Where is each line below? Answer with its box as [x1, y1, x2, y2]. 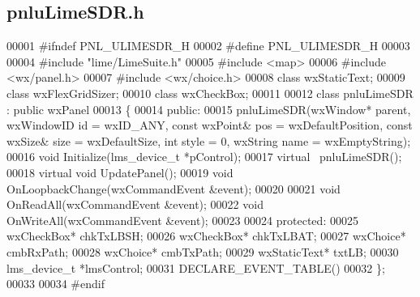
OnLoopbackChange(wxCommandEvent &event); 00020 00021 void [6, 180, 341, 197]
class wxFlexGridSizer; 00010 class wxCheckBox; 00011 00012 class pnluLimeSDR [6, 84, 414, 101]
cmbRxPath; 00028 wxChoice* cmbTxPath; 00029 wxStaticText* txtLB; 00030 [6, 243, 399, 260]
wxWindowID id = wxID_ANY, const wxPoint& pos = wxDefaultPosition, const [6, 117, 413, 134]
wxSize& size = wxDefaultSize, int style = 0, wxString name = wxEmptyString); [6, 132, 411, 149]
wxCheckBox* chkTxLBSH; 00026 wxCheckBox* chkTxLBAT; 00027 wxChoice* [6, 227, 406, 244]
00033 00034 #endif [6, 275, 105, 292]
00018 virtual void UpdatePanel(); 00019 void [6, 163, 234, 180]
